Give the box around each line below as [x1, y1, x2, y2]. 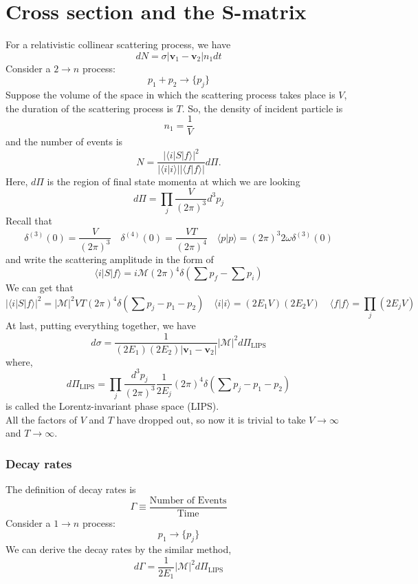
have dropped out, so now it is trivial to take [116, 412, 306, 426]
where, [5, 354, 33, 368]
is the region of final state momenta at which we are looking [47, 174, 300, 188]
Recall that [5, 213, 52, 227]
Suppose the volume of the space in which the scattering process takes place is [5, 87, 335, 102]
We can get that [5, 280, 74, 294]
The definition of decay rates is [5, 482, 136, 497]
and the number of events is [5, 134, 123, 149]
